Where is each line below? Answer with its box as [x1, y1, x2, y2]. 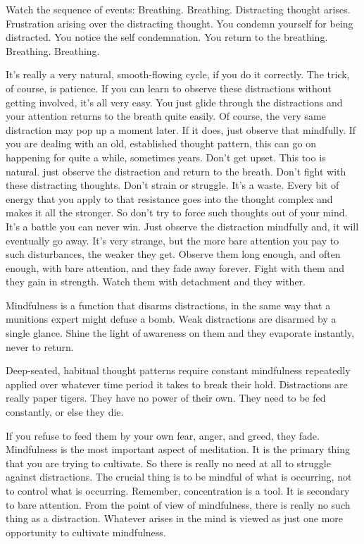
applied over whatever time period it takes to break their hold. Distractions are [6, 376, 348, 391]
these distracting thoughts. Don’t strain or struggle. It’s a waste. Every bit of [6, 178, 339, 192]
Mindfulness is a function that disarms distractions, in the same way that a [6, 297, 331, 312]
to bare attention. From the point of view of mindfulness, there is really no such [6, 497, 351, 512]
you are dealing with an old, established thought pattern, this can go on [6, 136, 316, 151]
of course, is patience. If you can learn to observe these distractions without [6, 80, 332, 95]
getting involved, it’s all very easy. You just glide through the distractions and [6, 94, 343, 109]
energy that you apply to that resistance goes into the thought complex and [6, 191, 333, 206]
